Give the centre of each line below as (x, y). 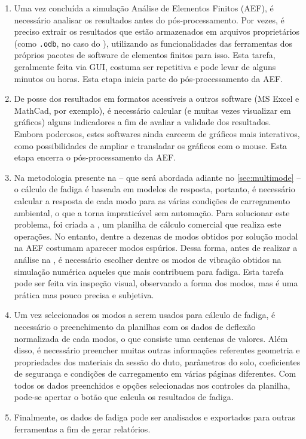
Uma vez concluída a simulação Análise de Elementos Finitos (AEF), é (144, 8)
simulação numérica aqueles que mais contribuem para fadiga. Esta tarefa (149, 271)
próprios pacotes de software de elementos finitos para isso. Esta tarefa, (145, 55)
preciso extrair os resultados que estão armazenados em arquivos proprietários (157, 31)
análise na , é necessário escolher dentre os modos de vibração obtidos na (148, 259)
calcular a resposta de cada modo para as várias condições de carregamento (152, 200)
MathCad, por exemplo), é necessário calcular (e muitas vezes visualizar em (152, 110)
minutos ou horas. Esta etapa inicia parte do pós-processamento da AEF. (148, 78)
